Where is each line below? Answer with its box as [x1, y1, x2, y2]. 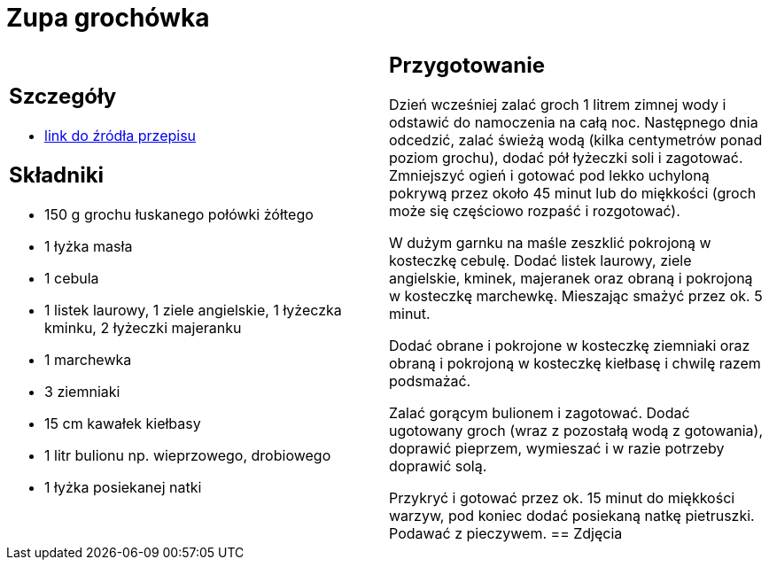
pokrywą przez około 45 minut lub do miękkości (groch [389, 183, 757, 202]
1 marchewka [44, 351, 132, 369]
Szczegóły [9, 83, 117, 110]
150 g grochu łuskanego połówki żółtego [44, 206, 314, 224]
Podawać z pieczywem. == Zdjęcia [389, 524, 623, 542]
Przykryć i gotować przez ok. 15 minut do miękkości [389, 488, 735, 507]
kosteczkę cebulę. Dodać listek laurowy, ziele [389, 251, 692, 269]
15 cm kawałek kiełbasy [44, 415, 201, 433]
